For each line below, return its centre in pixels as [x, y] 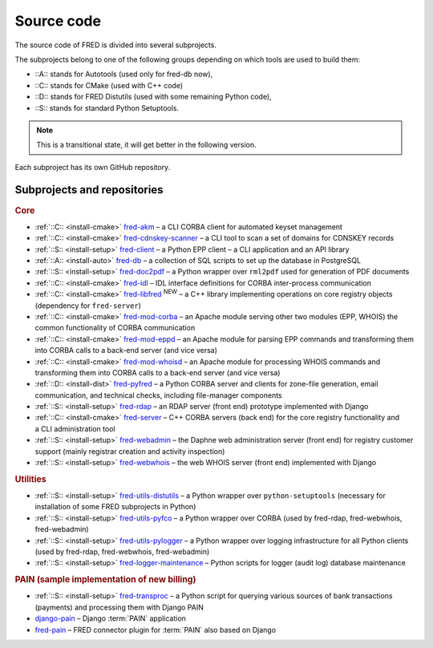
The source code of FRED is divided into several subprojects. [115, 45]
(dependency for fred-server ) [88, 306]
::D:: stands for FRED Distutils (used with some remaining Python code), [153, 97]
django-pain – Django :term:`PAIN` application [110, 618]
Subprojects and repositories [89, 190]
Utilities [31, 479]
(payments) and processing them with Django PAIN [119, 607]
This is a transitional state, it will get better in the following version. [146, 145]
